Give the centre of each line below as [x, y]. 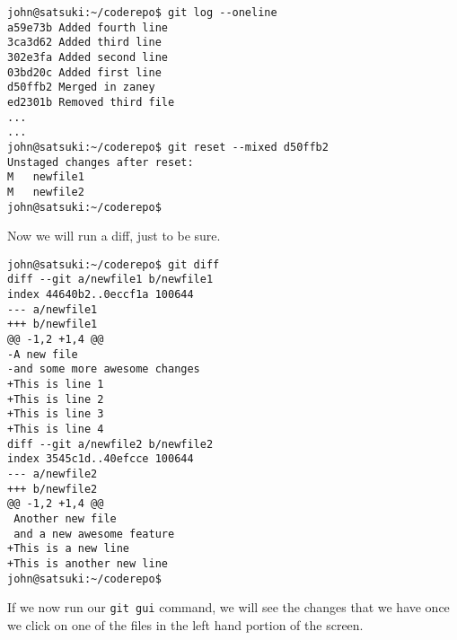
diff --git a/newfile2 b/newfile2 [110, 444]
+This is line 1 [56, 385]
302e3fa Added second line [88, 57]
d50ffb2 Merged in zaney [81, 88]
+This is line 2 [56, 399]
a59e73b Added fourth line [88, 27]
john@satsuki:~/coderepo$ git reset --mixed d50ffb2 [168, 147]
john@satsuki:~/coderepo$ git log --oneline [142, 13]
